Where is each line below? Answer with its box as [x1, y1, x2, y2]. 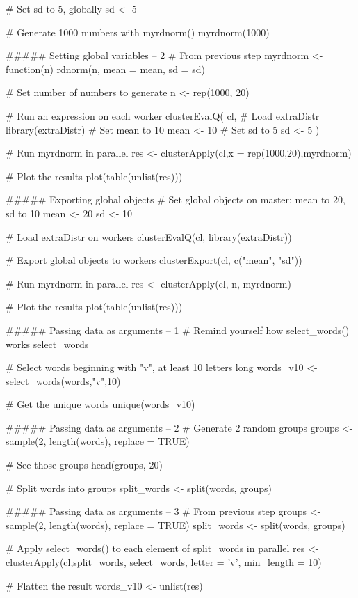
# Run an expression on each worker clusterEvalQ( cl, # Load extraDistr [6, 108, 320, 123]
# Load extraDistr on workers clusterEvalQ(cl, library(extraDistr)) [6, 229, 292, 244]
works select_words [6, 336, 89, 351]
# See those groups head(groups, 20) [6, 457, 163, 472]
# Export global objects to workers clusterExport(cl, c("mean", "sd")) [6, 253, 302, 267]
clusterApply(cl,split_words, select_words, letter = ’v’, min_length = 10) [6, 555, 322, 569]
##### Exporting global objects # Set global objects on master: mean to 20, [6, 192, 345, 207]
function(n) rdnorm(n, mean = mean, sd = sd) [6, 61, 205, 76]
